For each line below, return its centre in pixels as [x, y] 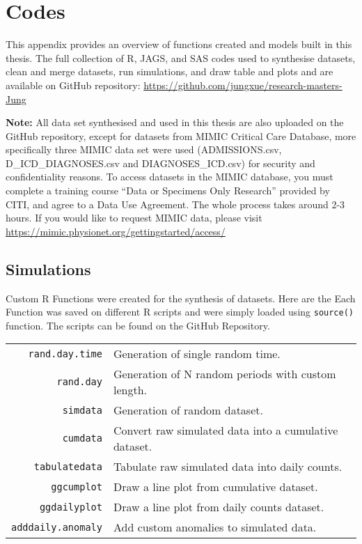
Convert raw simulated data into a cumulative [226, 430]
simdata [82, 410]
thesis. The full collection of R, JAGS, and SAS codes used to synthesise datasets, [181, 57]
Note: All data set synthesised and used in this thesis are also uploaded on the [175, 122]
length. [130, 390]
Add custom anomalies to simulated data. [215, 527]
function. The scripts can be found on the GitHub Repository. [138, 325]
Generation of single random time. [197, 354]
